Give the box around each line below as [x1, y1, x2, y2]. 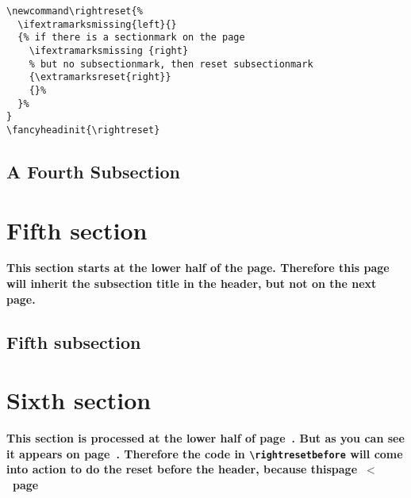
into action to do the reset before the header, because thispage [6, 461, 358, 477]
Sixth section [6, 384, 152, 416]
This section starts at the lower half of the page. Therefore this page [6, 259, 390, 276]
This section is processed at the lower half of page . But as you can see [6, 430, 405, 446]
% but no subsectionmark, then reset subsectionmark [29, 58, 313, 70]
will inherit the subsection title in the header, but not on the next [6, 275, 377, 292]
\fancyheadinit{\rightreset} [6, 124, 160, 136]
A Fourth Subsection [6, 159, 180, 183]
